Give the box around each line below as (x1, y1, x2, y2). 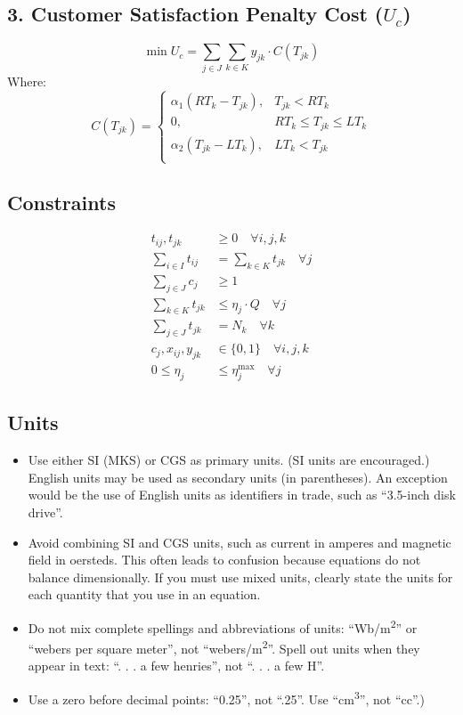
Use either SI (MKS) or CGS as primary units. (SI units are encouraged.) (28, 451, 430, 469)
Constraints (7, 188, 116, 215)
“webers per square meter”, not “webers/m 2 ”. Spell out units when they (28, 637, 420, 657)
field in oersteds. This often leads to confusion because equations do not (28, 550, 421, 569)
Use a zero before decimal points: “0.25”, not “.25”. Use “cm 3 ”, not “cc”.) (28, 687, 425, 708)
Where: (7, 71, 46, 90)
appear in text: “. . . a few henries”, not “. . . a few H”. (28, 656, 325, 675)
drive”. (28, 502, 63, 521)
